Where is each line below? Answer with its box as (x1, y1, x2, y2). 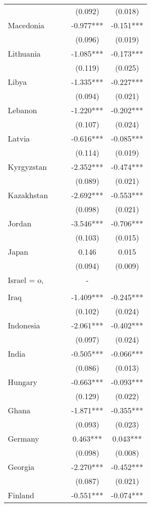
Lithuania (8, 48, 41, 59)
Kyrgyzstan (8, 161, 47, 172)
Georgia (8, 461, 35, 472)
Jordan (8, 218, 32, 229)
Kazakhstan (8, 189, 48, 201)
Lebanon (8, 104, 37, 116)
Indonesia (8, 320, 40, 331)
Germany (8, 433, 39, 444)
